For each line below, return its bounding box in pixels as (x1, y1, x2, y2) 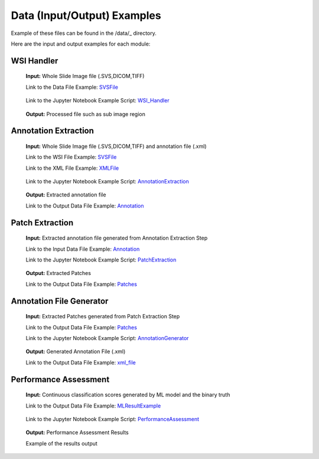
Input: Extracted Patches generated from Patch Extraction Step (25, 313, 180, 320)
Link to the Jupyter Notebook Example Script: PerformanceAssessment (25, 416, 199, 422)
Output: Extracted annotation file (25, 191, 106, 198)
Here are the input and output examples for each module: (11, 40, 151, 47)
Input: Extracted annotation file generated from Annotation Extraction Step (25, 234, 208, 242)
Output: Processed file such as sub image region (25, 110, 146, 118)
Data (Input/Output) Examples (11, 9, 162, 22)
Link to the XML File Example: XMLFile (25, 164, 119, 172)
